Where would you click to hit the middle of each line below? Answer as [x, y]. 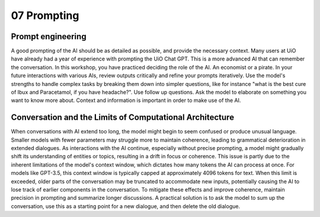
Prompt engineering [49, 36]
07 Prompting [45, 15]
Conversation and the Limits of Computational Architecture [122, 118]
